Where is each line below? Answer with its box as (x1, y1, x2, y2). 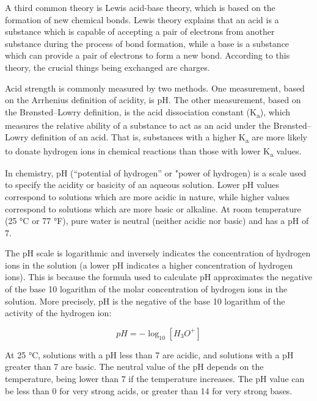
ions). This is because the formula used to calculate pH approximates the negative (5, 270, 312, 283)
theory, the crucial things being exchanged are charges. (5, 60, 210, 73)
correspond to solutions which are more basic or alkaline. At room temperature (5, 202, 301, 215)
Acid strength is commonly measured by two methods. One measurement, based (5, 81, 305, 94)
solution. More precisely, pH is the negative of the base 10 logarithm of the (5, 294, 285, 307)
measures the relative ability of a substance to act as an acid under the (5, 118, 271, 131)
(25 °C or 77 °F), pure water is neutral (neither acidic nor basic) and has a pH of (5, 214, 309, 227)
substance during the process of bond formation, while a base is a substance (5, 37, 290, 49)
